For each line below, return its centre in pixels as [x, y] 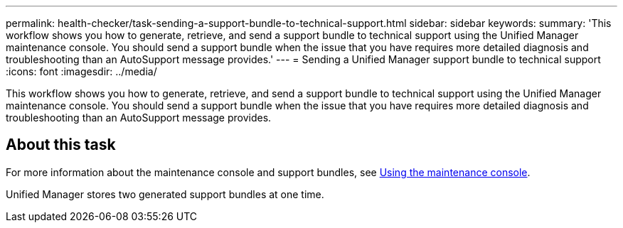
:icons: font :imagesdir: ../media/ [81, 71]
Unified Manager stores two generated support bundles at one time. [165, 194]
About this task [61, 145]
